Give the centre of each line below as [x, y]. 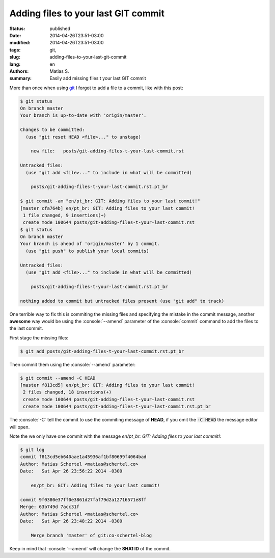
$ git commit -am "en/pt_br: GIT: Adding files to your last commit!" [110, 201]
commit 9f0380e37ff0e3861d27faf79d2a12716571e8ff [83, 500]
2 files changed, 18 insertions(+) [67, 392]
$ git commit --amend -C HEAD [58, 378]
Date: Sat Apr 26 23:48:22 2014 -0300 [71, 521]
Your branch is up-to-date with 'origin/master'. [83, 115]
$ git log [32, 450]
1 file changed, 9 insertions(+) [65, 215]
